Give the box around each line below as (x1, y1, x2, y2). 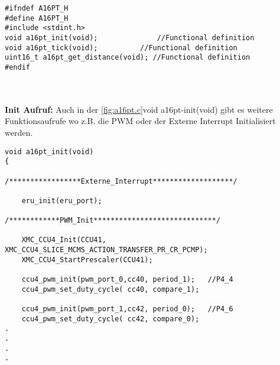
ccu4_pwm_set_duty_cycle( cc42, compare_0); (21, 314, 200, 323)
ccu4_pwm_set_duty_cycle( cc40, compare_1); (21, 285, 200, 294)
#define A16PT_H (5, 14, 69, 22)
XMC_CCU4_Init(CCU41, (21, 236, 106, 245)
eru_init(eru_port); (21, 196, 102, 205)
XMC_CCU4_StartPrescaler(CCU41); (21, 255, 153, 264)
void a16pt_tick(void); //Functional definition (5, 43, 237, 52)
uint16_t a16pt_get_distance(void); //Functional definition (5, 53, 250, 62)
